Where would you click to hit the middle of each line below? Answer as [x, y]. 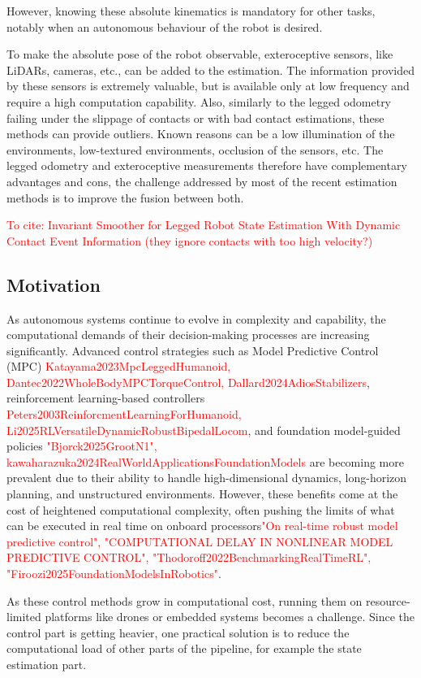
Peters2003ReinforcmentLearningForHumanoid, [124, 414]
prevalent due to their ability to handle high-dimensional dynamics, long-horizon [207, 478]
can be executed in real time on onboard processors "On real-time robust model [202, 526]
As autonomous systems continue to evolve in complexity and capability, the [196, 318]
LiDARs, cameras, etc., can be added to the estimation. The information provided [210, 70]
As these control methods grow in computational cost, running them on [185, 600]
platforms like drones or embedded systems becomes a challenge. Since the [230, 617]
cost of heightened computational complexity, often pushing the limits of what [201, 509]
